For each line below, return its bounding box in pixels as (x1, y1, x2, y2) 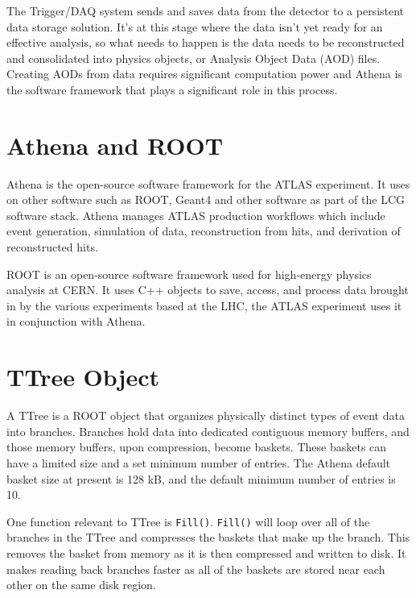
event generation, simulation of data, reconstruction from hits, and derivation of (6, 222, 401, 239)
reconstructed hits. (6, 239, 98, 255)
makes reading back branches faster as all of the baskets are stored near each (6, 560, 385, 577)
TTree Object (6, 360, 160, 393)
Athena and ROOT (6, 128, 224, 161)
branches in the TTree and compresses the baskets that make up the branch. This (6, 529, 410, 546)
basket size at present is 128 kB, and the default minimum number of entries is (6, 470, 396, 487)
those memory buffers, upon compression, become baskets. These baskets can (6, 438, 387, 455)
